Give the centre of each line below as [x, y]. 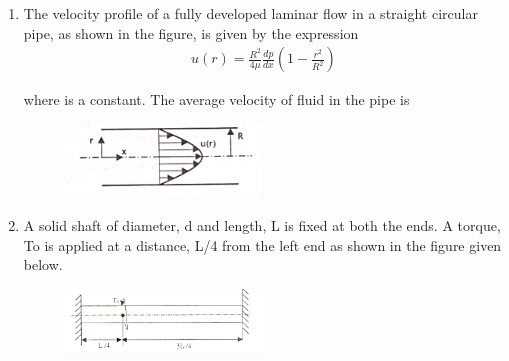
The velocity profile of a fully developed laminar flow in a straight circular [250, 13]
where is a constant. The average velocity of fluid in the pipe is [216, 99]
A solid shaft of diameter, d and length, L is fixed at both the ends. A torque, [262, 224]
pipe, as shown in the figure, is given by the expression [191, 32]
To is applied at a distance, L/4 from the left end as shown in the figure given [262, 244]
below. [43, 264]
